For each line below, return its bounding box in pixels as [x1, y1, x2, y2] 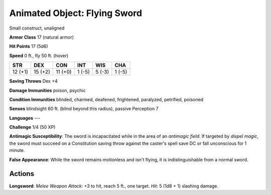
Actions [9, 169, 35, 178]
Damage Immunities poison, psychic [9, 87, 86, 93]
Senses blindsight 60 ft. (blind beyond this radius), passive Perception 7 [9, 106, 159, 112]
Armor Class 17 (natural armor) [9, 34, 74, 40]
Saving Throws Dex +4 [9, 78, 58, 84]
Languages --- [9, 115, 41, 121]
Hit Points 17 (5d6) [9, 43, 48, 50]
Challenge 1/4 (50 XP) [9, 124, 56, 130]
